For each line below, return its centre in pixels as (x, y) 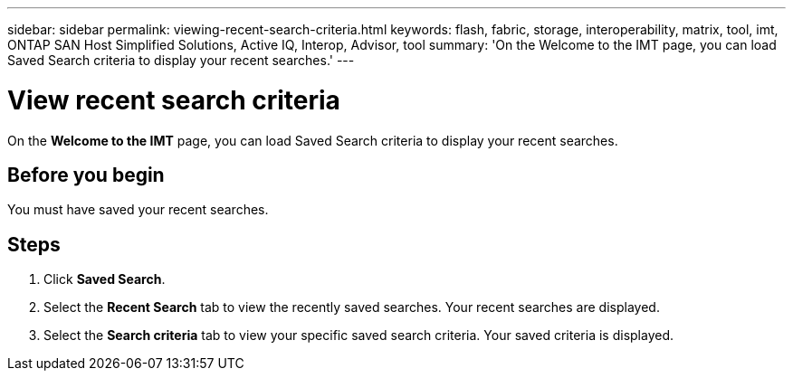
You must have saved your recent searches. (138, 210)
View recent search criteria (174, 100)
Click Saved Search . (105, 279)
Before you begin (86, 175)
